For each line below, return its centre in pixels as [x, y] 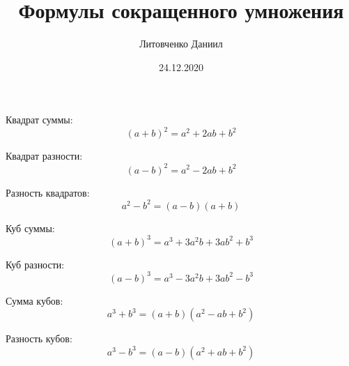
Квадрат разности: [44, 156]
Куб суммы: [30, 228]
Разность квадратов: [48, 192]
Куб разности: [35, 264]
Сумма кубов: [34, 300]
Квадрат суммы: [39, 120]
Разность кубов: [39, 338]
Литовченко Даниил [181, 44]
